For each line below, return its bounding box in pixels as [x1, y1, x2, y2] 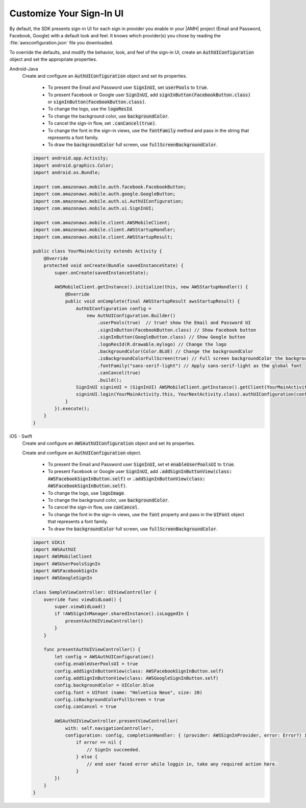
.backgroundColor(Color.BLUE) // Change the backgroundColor [97, 348, 253, 354]
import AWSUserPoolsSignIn [33, 561, 100, 567]
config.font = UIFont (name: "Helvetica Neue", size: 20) [54, 689, 202, 695]
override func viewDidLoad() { [43, 596, 122, 603]
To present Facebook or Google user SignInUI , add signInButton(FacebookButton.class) [47, 91, 251, 98]
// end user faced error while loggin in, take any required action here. [87, 761, 278, 767]
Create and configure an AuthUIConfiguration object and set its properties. [22, 73, 187, 79]
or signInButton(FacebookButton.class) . [47, 99, 146, 105]
